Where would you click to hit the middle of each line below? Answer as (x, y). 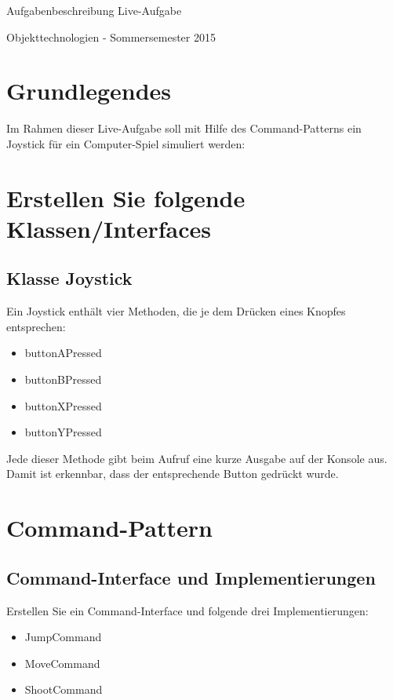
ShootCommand (64, 689)
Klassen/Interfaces (109, 228)
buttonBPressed (63, 379)
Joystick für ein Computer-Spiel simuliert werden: (126, 143)
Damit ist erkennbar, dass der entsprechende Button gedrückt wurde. (173, 474)
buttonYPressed (63, 432)
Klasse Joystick (69, 278)
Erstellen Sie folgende (126, 197)
